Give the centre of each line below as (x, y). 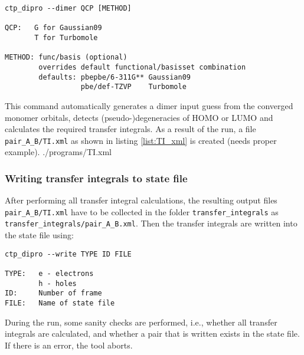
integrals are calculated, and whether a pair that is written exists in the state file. (152, 333)
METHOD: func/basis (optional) (66, 57)
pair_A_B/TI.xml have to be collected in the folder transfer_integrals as (142, 211)
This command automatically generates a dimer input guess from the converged (149, 105)
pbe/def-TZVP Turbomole (133, 87)
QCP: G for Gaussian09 (53, 28)
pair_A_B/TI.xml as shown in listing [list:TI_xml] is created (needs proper (141, 140)
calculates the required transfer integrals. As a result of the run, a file (130, 129)
